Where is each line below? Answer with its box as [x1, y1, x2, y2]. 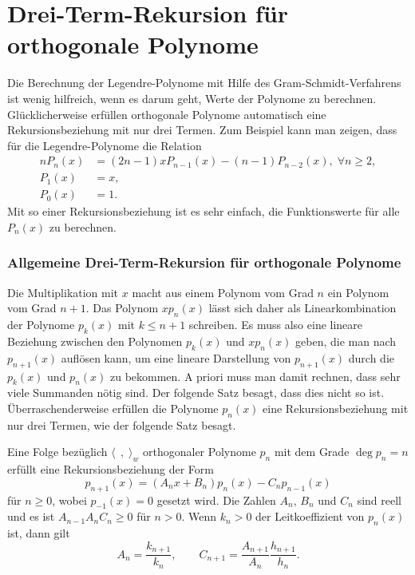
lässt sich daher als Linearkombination [208, 299, 397, 316]
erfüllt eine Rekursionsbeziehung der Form [7, 461, 214, 478]
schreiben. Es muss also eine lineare [188, 316, 363, 333]
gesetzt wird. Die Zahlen [156, 491, 276, 508]
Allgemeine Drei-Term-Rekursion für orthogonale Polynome [7, 252, 401, 272]
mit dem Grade [274, 443, 350, 460]
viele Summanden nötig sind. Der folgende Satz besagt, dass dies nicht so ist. [7, 384, 385, 401]
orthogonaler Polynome [143, 443, 256, 460]
